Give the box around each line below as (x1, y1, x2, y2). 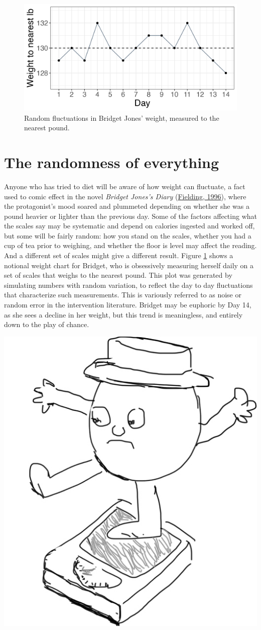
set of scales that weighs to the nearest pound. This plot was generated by (4, 270, 232, 280)
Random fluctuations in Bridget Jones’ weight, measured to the (24, 112, 219, 123)
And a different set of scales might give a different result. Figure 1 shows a (4, 250, 233, 261)
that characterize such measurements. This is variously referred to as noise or (4, 289, 241, 300)
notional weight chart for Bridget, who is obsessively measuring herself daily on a (4, 260, 254, 270)
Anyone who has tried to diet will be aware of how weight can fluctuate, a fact (4, 181, 245, 191)
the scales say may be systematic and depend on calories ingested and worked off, (4, 220, 255, 231)
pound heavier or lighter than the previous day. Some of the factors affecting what (4, 210, 257, 221)
